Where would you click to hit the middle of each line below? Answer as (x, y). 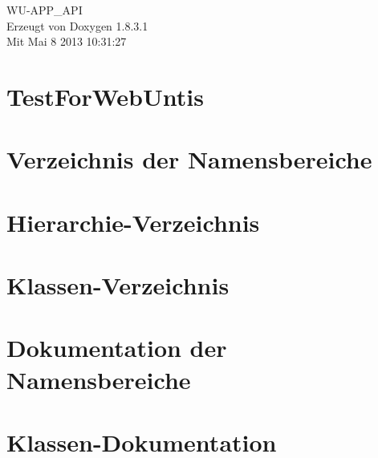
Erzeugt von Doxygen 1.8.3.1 (77, 25)
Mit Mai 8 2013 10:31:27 (67, 41)
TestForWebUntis (105, 96)
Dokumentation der (117, 348)
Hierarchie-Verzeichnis (133, 222)
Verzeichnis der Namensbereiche (189, 159)
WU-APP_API (45, 10)
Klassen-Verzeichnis (118, 285)
